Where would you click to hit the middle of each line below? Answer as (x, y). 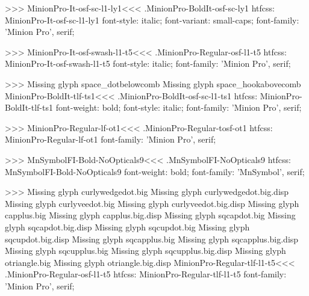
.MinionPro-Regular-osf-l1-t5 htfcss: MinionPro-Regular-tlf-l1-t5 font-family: (146, 274)
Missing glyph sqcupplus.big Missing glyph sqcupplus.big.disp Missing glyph (145, 251)
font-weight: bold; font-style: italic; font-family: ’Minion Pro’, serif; (179, 107)
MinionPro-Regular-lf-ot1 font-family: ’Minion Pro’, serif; (111, 139)
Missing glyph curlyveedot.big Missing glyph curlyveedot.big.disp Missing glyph (152, 203)
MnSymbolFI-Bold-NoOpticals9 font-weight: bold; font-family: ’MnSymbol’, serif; (155, 171)
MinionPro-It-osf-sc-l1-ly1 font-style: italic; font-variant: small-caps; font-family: (152, 20)
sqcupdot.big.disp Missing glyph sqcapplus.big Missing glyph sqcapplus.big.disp (152, 239)
